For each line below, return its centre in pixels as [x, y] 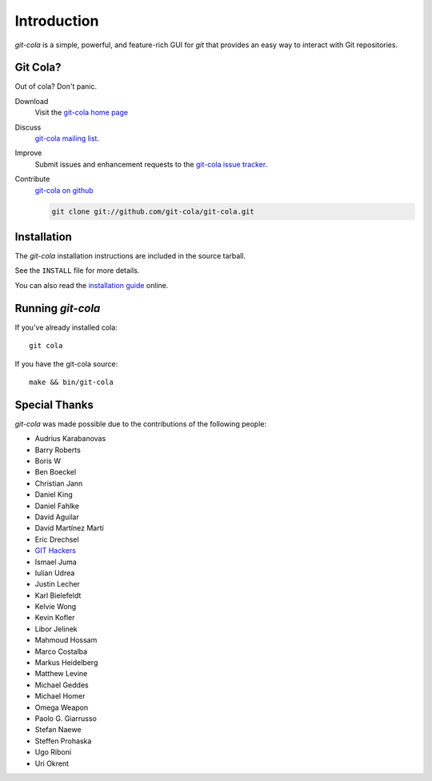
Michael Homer [60, 696]
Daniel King [54, 495]
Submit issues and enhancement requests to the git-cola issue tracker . [151, 164]
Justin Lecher [57, 584]
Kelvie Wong [56, 607]
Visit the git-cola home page [81, 113]
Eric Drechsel [57, 539]
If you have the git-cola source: [66, 363]
